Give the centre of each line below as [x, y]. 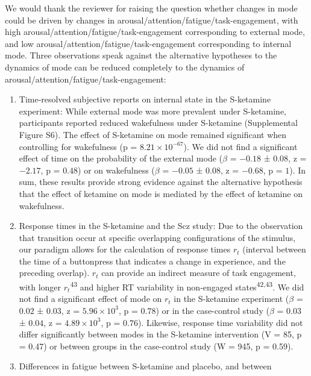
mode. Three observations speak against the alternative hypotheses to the [141, 55]
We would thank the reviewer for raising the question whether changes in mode [151, 8]
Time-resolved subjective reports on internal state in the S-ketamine [145, 99]
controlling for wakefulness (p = [78, 146]
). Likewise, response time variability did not [220, 322]
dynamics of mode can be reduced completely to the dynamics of [125, 67]
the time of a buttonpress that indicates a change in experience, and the [152, 261]
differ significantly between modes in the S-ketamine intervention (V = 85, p [160, 334]
